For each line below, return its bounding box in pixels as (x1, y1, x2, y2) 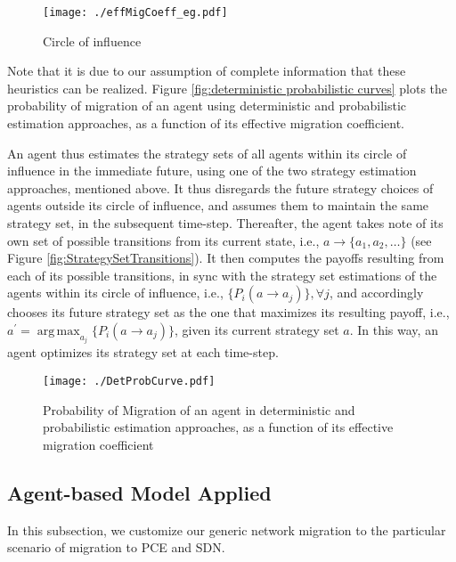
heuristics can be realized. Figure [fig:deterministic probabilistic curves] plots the (7, 78, 448, 97)
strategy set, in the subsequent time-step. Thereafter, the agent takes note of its (7, 214, 444, 232)
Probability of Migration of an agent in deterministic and (43, 400, 355, 419)
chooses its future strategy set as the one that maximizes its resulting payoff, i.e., (7, 303, 450, 322)
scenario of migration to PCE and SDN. (7, 538, 225, 557)
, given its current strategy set (174, 320, 339, 338)
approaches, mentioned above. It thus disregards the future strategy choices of (7, 178, 434, 197)
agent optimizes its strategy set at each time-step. (7, 343, 279, 362)
